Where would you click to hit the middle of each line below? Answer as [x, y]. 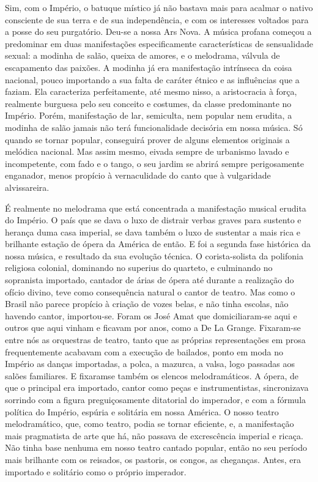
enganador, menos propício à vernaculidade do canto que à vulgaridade [138, 175]
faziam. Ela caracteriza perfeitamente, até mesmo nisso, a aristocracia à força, [151, 91]
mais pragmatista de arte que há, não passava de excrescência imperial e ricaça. [154, 435]
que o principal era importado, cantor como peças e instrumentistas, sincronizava [157, 387]
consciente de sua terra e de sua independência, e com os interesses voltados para [157, 19]
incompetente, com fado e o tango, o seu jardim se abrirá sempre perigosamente [154, 163]
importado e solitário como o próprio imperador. [96, 471]
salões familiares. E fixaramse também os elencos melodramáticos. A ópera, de [152, 375]
